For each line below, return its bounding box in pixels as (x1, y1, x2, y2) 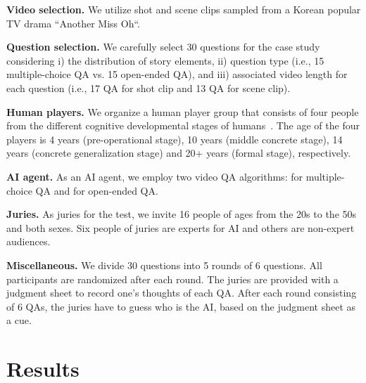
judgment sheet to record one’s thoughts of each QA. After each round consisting (6, 285, 357, 300)
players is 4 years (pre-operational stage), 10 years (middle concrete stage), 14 (6, 131, 343, 146)
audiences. (6, 234, 51, 249)
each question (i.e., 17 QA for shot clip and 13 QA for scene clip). (6, 80, 291, 95)
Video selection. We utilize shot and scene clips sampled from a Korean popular (6, 2, 361, 16)
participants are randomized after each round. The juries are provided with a (6, 271, 339, 286)
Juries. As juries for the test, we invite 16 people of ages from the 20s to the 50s (6, 207, 357, 221)
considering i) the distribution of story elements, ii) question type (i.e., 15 (6, 53, 324, 67)
